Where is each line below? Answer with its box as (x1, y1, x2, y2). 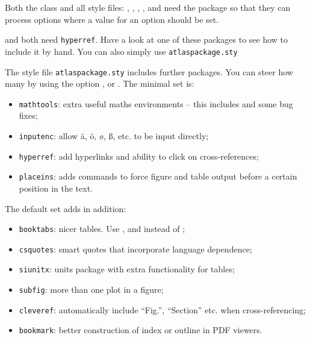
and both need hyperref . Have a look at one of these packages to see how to (5, 33, 288, 46)
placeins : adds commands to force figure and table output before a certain (19, 170, 297, 183)
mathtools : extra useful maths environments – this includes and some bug (19, 97, 293, 110)
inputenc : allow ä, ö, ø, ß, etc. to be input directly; (19, 130, 209, 142)
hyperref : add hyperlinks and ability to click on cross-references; (19, 149, 259, 162)
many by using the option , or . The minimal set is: (5, 77, 194, 90)
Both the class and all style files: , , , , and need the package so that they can (5, 1, 291, 13)
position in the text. (19, 181, 93, 194)
